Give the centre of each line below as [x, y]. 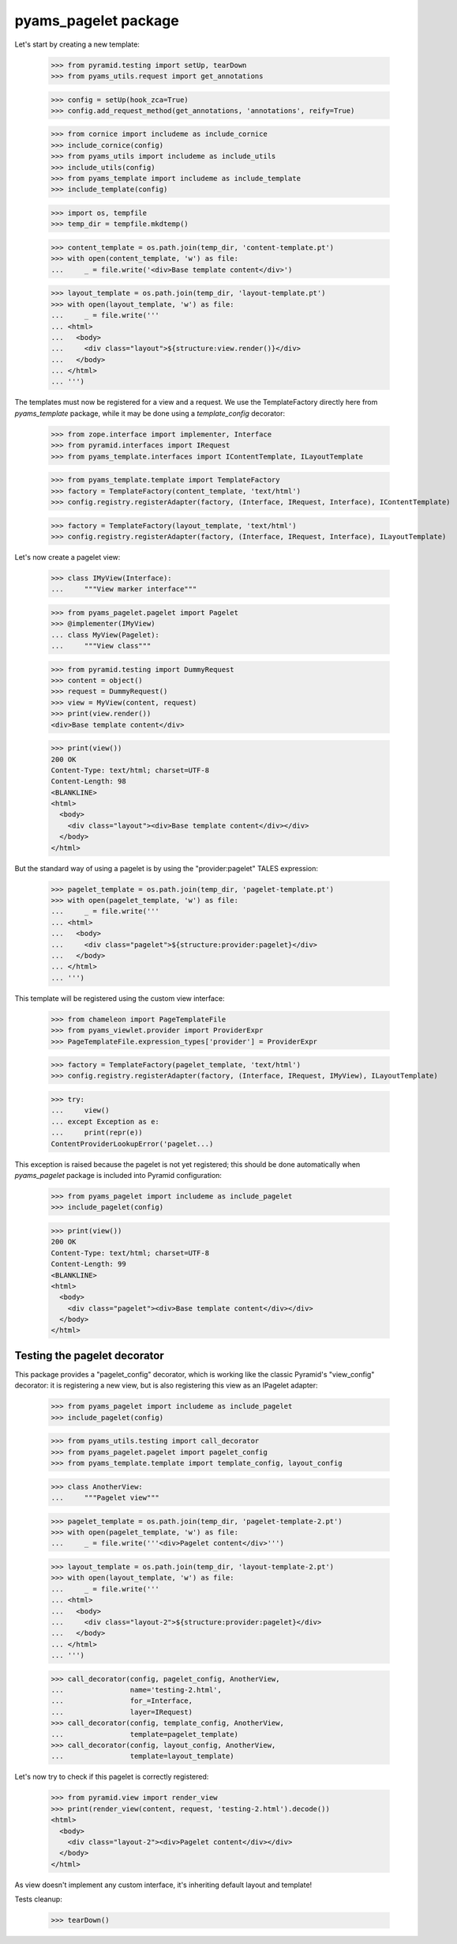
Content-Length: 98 [88, 781]
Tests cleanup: [38, 1899]
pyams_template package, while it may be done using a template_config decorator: [150, 413]
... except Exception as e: [105, 1121]
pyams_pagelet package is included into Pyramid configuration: [118, 1175]
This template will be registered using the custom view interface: [120, 998]
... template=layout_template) [142, 1756]
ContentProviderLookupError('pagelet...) [132, 1144]
